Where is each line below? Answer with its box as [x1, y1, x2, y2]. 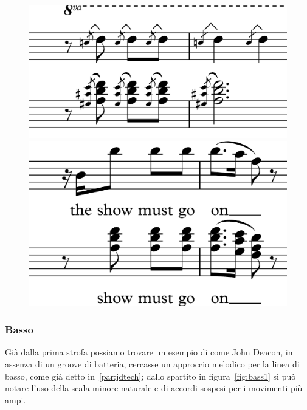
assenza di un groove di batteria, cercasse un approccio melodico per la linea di [5, 358, 300, 371]
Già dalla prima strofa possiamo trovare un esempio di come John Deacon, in [5, 346, 293, 358]
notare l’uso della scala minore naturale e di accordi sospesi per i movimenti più [5, 381, 303, 394]
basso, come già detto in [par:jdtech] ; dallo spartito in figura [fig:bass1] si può [5, 369, 296, 382]
